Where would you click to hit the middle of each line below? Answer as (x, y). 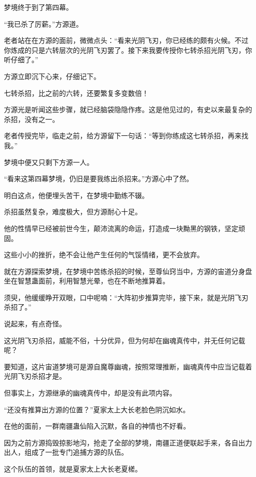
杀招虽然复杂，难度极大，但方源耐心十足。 (73, 212)
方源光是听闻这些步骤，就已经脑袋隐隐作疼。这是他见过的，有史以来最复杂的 (128, 109)
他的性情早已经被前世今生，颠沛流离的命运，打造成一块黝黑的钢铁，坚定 (121, 228)
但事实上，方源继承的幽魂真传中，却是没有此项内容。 (90, 393)
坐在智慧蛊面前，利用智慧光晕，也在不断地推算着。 (87, 281)
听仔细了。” (21, 60)
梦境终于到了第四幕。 (38, 7)
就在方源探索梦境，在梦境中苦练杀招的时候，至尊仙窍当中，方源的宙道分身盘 (128, 271)
